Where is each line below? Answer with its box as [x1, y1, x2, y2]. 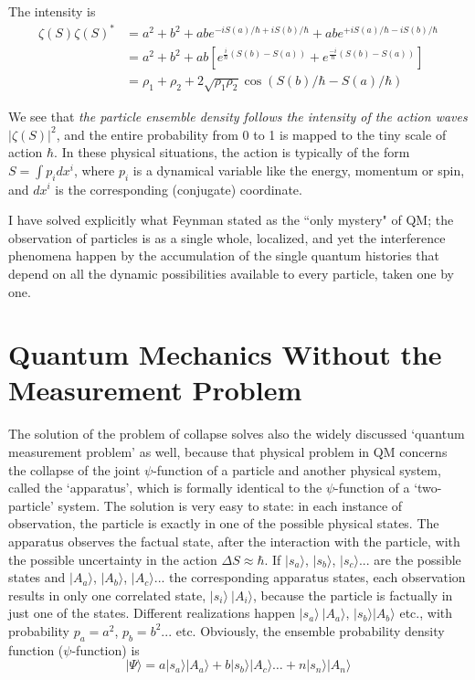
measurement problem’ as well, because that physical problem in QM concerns [8, 442, 448, 461]
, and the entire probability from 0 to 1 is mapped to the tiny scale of [56, 124, 447, 143]
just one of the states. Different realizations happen [8, 603, 296, 622]
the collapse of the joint [8, 460, 141, 479]
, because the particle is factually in [253, 585, 453, 604]
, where [73, 160, 115, 179]
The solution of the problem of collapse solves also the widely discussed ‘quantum [8, 424, 465, 443]
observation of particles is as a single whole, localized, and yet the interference [8, 228, 446, 247]
